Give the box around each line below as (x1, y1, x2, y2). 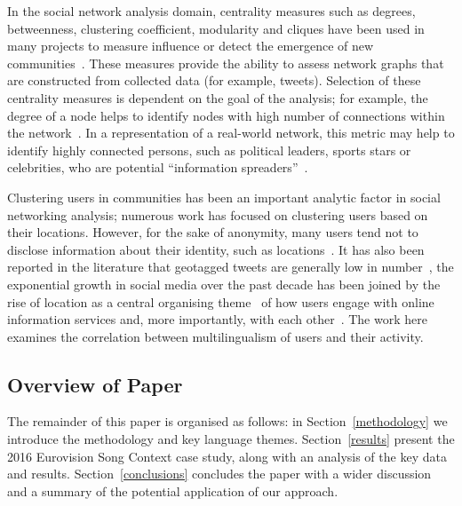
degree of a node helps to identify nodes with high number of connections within (7, 106, 445, 124)
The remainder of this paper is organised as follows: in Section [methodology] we (7, 412, 448, 431)
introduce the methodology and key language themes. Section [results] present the (7, 430, 455, 448)
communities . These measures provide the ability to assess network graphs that (7, 53, 444, 72)
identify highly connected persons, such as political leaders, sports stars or (7, 140, 411, 159)
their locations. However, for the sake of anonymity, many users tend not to (7, 223, 418, 241)
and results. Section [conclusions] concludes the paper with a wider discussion (7, 464, 432, 483)
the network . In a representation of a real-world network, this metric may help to (7, 123, 455, 142)
